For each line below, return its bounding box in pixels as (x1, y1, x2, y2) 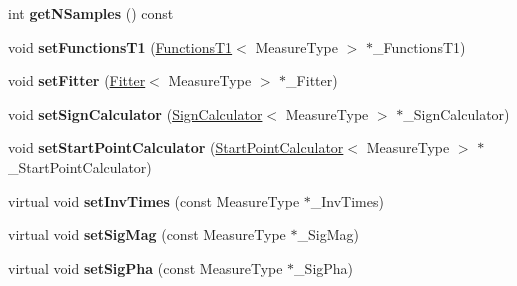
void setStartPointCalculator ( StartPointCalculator (8, 137, 344, 158)
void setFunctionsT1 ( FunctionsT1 (8, 36, 233, 57)
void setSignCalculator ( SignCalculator (8, 103, 263, 124)
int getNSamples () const (8, 3, 174, 23)
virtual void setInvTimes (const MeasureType (8, 190, 300, 211)
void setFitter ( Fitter (8, 70, 146, 91)
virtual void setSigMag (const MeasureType (8, 224, 286, 245)
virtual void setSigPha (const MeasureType (8, 257, 283, 278)
